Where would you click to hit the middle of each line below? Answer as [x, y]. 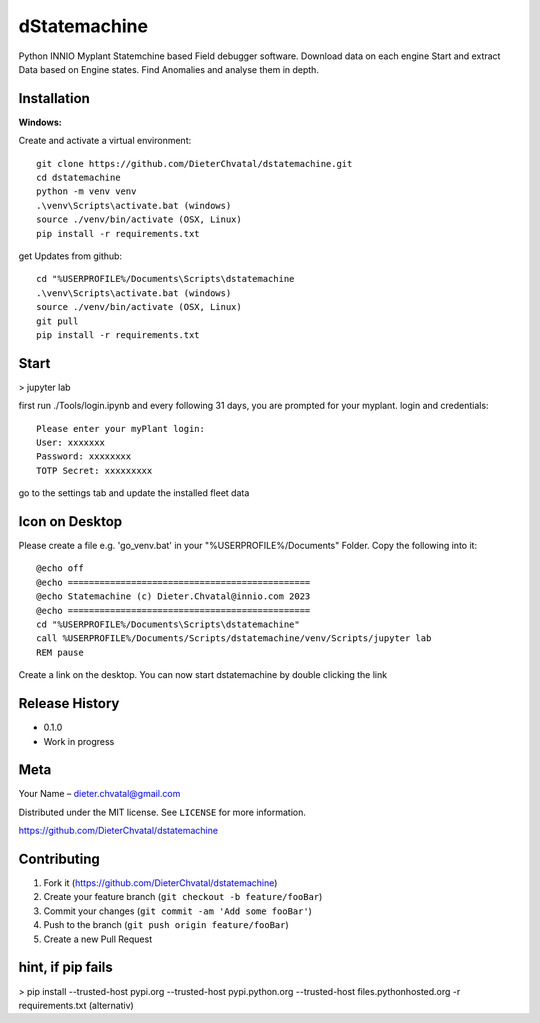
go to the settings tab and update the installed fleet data [134, 493]
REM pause [60, 652]
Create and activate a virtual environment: [105, 141]
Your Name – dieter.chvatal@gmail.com [99, 794]
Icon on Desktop [70, 521]
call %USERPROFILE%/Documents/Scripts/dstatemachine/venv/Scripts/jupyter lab [234, 638]
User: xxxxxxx [70, 442]
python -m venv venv [86, 191]
